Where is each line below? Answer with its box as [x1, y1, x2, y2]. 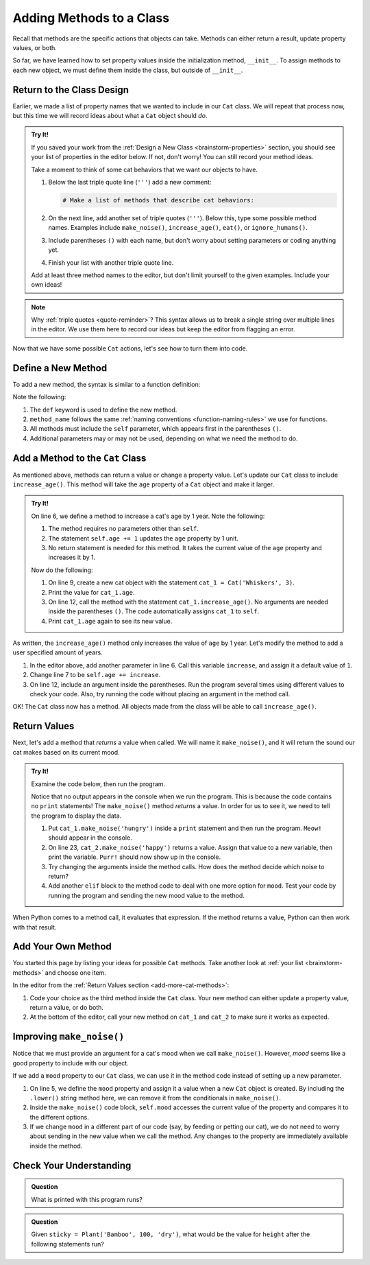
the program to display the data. [31, 812, 122, 820]
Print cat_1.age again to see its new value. [48, 617, 173, 625]
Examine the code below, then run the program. [31, 779, 166, 788]
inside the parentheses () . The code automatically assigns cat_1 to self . [48, 607, 260, 615]
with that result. [12, 923, 57, 931]
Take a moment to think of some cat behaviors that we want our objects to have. [31, 165, 258, 174]
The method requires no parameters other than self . [48, 525, 199, 533]
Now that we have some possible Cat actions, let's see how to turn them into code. [12, 344, 248, 353]
